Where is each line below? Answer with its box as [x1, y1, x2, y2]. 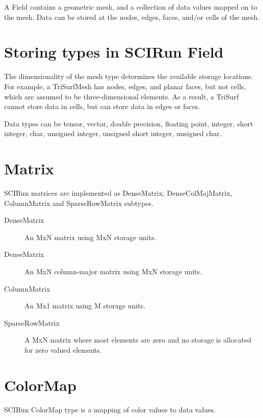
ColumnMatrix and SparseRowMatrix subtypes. [4, 197, 154, 208]
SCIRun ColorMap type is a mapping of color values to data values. [4, 404, 216, 414]
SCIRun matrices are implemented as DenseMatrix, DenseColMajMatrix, [4, 188, 232, 198]
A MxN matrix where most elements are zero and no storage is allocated [24, 334, 251, 345]
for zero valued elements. [24, 344, 102, 355]
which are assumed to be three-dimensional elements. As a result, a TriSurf [4, 91, 239, 101]
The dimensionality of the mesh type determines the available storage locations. [4, 71, 253, 82]
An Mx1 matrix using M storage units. [24, 300, 146, 311]
